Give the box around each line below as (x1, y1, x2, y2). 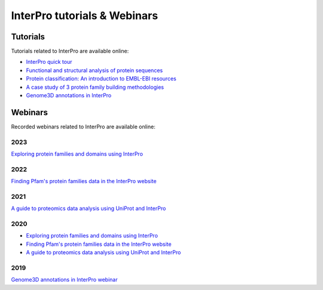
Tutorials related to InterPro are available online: (11, 48, 129, 55)
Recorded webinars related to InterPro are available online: (11, 123, 156, 130)
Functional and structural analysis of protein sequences (26, 66, 163, 74)
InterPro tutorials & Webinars (11, 9, 159, 22)
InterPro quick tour (26, 58, 72, 66)
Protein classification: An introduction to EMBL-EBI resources (26, 75, 176, 82)
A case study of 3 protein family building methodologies (26, 84, 164, 91)
